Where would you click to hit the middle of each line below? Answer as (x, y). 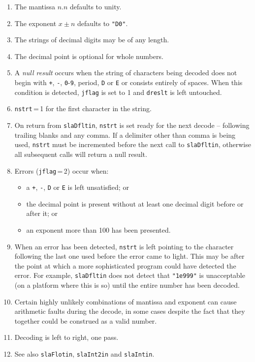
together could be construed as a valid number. (86, 320)
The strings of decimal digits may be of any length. (92, 40)
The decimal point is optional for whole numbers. (89, 56)
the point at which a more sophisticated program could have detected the (125, 265)
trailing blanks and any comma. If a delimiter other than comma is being (125, 135)
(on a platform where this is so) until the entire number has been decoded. (127, 285)
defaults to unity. (96, 6)
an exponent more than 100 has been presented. (98, 230)
